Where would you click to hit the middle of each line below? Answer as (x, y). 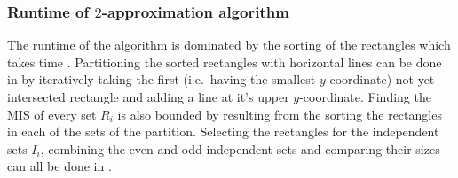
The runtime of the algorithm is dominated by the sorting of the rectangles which (229, 45)
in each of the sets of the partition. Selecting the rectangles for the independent (223, 132)
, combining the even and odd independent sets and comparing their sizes (240, 148)
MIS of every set (52, 114)
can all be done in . (59, 166)
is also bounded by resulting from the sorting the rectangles (280, 114)
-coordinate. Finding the (365, 97)
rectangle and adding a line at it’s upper (179, 97)
